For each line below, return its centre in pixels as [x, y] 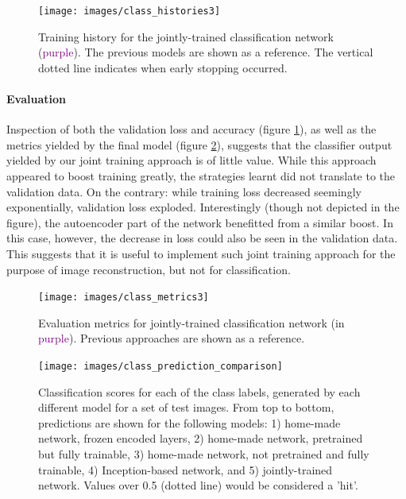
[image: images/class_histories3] [130, 11]
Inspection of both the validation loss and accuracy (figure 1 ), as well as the [191, 129]
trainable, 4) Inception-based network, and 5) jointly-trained [186, 469]
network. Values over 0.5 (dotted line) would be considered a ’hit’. [198, 485]
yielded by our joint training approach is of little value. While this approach [191, 160]
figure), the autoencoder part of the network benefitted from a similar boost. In [200, 222]
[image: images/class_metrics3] [124, 298]
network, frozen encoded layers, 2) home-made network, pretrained [201, 438]
